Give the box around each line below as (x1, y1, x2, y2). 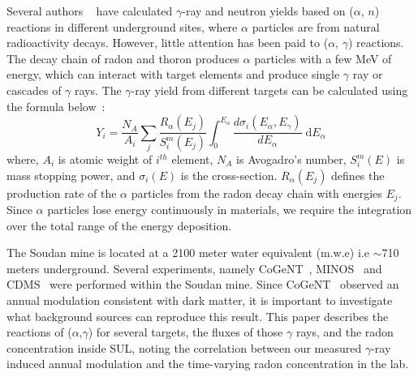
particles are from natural (252, 18, 380, 35)
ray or (352, 66, 383, 83)
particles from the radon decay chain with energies (131, 184, 382, 201)
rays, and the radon (295, 323, 394, 341)
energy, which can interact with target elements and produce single (6, 66, 340, 83)
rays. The (75, 81, 122, 98)
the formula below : (6, 97, 106, 114)
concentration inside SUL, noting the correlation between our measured (6, 339, 362, 356)
